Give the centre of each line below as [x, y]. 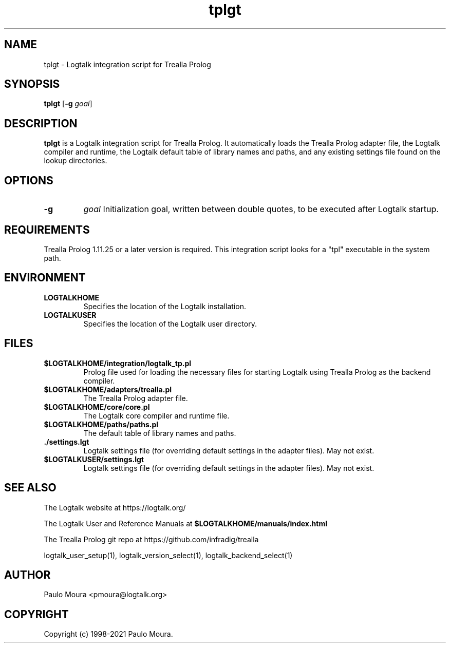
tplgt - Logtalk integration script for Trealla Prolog [127, 64]
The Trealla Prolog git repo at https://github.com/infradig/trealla [151, 539]
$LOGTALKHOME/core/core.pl [97, 407]
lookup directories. [76, 161]
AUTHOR [27, 575]
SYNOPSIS [32, 84]
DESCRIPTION [41, 123]
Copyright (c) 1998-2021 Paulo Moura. [108, 634]
